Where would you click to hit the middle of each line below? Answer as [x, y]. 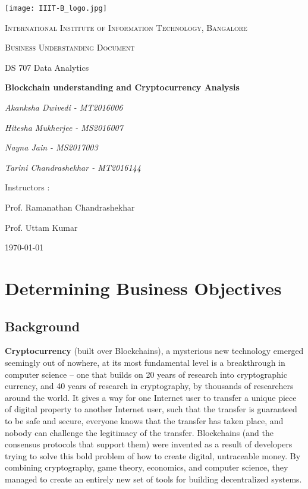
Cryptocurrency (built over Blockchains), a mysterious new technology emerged [154, 351]
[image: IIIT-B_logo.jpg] [56, 8]
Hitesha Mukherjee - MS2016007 [64, 127]
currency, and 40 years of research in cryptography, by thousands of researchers [149, 386]
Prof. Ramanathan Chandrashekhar [70, 207]
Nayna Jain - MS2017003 [51, 147]
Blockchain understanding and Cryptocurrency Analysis [122, 87]
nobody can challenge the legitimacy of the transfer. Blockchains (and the [139, 432]
